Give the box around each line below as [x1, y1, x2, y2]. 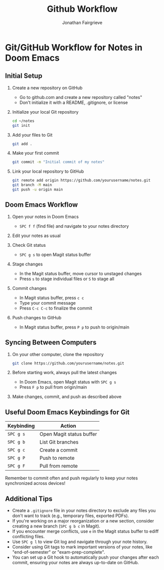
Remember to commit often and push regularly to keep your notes [5, 475, 138, 481]
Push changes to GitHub [12, 314, 62, 320]
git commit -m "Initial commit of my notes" [12, 160, 105, 165]
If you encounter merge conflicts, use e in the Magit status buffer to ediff [12, 528, 159, 534]
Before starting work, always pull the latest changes [12, 370, 117, 376]
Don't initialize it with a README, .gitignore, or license [19, 99, 128, 105]
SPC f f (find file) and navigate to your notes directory [19, 223, 129, 229]
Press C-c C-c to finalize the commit [19, 305, 93, 311]
